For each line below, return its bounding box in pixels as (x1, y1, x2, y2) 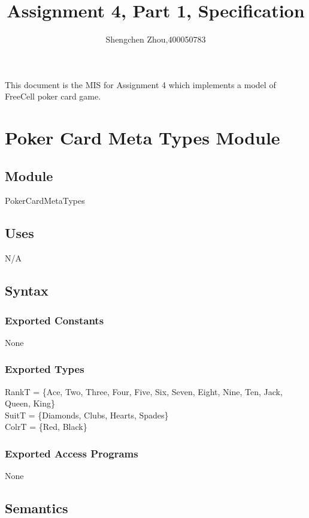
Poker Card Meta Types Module (5, 125, 280, 150)
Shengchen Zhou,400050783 (105, 33, 206, 46)
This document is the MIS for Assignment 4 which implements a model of (5, 78, 276, 91)
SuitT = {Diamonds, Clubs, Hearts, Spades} (5, 408, 169, 421)
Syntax (5, 281, 49, 300)
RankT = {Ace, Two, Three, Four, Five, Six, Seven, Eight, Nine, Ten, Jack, (5, 385, 283, 397)
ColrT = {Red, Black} (5, 420, 87, 433)
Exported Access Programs (5, 445, 138, 460)
